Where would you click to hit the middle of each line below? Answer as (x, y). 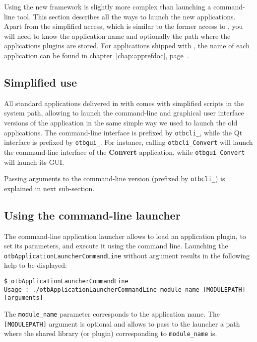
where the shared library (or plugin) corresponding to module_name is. (111, 333)
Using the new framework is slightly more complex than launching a (108, 6)
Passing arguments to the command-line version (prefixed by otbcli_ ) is (115, 178)
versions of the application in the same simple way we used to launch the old (121, 122)
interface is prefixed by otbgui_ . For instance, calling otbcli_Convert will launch (128, 142)
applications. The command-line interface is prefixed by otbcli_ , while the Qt (123, 132)
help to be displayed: (35, 265)
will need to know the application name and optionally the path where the (117, 36)
